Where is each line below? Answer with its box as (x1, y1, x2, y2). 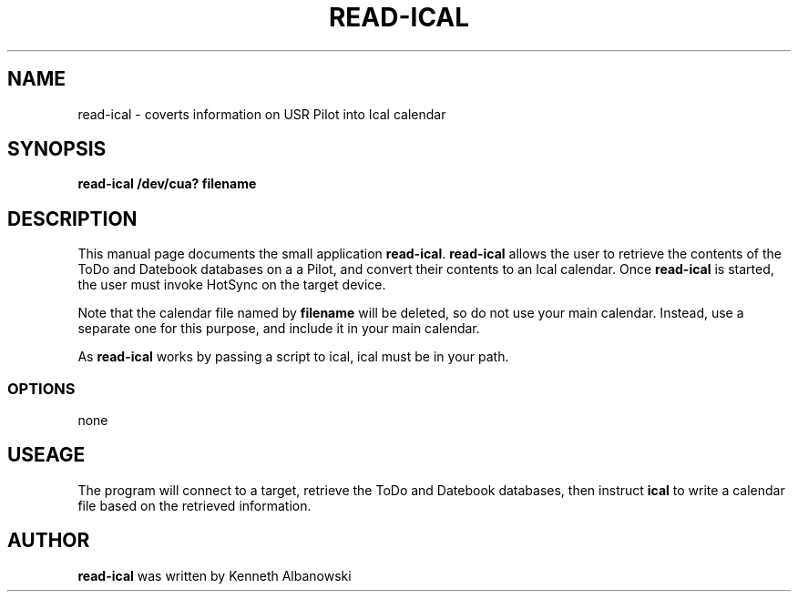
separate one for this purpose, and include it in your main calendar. (77, 320, 480, 337)
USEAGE (7, 443, 86, 467)
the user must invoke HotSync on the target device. (77, 277, 386, 293)
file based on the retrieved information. (77, 497, 312, 513)
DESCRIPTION (7, 207, 138, 230)
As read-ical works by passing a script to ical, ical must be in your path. (77, 349, 509, 365)
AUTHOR (7, 529, 90, 553)
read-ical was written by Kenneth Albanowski (77, 567, 352, 584)
